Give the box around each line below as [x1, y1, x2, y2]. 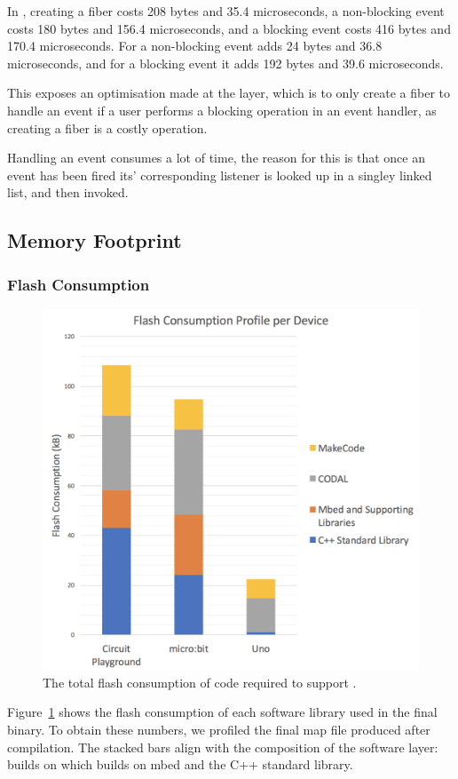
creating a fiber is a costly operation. [7, 118, 208, 137]
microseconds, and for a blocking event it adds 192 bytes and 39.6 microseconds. [7, 53, 444, 72]
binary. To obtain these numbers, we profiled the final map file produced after [7, 719, 430, 738]
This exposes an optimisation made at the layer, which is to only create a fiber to [7, 83, 451, 102]
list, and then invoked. [7, 183, 129, 202]
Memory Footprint [7, 227, 182, 254]
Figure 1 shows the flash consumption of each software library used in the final [7, 703, 438, 721]
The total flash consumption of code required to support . [43, 672, 357, 691]
